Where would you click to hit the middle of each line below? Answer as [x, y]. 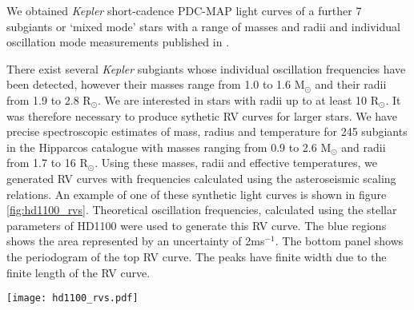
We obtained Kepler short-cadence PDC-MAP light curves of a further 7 [184, 10]
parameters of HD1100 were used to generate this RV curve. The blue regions [197, 225]
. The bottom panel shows [339, 241]
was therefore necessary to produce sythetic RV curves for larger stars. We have [202, 115]
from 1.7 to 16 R [47, 163]
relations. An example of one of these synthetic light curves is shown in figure [197, 194]
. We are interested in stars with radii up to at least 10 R [239, 99]
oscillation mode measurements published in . [118, 42]
